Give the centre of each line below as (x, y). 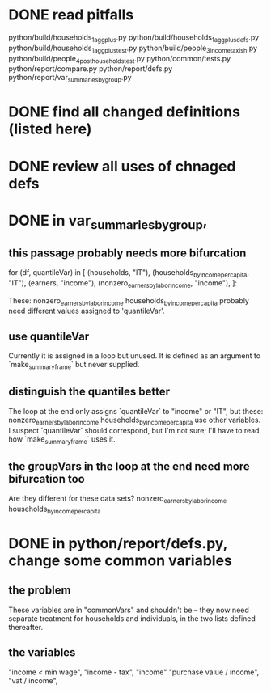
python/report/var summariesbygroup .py (70, 78)
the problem (40, 591)
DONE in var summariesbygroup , (108, 222)
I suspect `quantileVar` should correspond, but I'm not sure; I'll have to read (134, 430)
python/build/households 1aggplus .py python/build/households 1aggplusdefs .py (134, 38)
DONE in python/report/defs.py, (118, 544)
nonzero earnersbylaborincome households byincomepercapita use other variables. (135, 420)
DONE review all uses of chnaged (122, 166)
